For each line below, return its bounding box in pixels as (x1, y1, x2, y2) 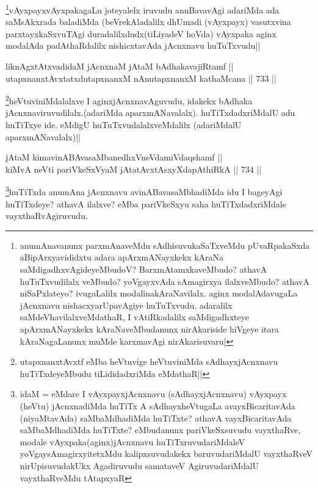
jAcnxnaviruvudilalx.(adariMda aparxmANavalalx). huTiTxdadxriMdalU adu (5, 106, 295, 119)
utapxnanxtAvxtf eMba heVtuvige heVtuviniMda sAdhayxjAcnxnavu (20, 355, 278, 368)
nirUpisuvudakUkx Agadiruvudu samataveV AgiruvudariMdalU (20, 459, 259, 472)
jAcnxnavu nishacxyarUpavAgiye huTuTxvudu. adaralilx (20, 298, 233, 311)
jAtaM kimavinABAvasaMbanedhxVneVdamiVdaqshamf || (5, 151, 223, 163)
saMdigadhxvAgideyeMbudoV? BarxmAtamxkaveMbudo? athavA (20, 263, 267, 276)
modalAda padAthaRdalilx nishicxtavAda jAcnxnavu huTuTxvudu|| (5, 39, 261, 52)
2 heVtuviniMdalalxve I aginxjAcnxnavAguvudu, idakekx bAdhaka (5, 93, 253, 107)
